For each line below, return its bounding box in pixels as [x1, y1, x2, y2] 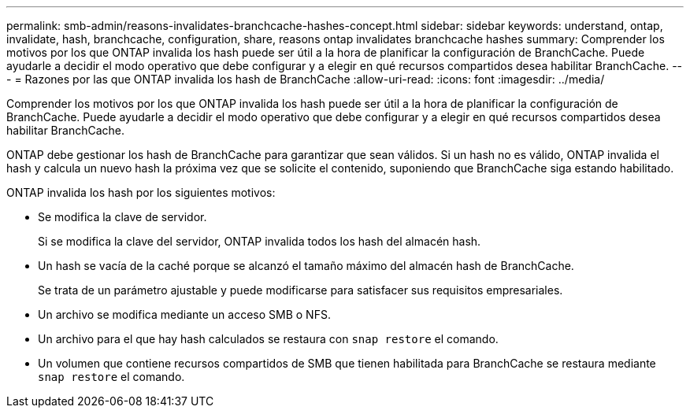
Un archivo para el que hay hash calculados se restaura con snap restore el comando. [38, 332, 499, 346]
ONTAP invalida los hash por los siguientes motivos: [6, 186, 276, 199]
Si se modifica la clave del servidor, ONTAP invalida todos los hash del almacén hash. [38, 235, 481, 248]
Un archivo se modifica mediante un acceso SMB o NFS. [38, 308, 331, 321]
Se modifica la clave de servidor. [38, 210, 207, 224]
